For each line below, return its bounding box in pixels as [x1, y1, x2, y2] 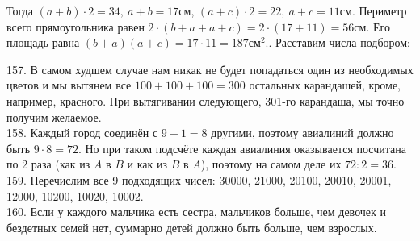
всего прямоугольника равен [6, 18, 145, 35]
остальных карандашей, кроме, [249, 77, 401, 93]
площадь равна [6, 34, 80, 51]
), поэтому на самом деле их [200, 156, 342, 172]
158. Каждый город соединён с [6, 124, 158, 141]
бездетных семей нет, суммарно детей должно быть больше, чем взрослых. [6, 218, 377, 235]
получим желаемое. [6, 108, 102, 125]
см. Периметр [339, 2, 407, 19]
